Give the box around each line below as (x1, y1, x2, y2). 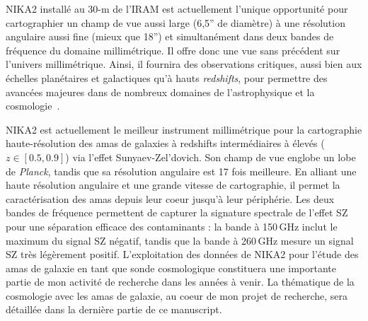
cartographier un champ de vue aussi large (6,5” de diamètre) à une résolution (6, 15, 345, 30)
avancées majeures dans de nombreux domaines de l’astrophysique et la (6, 84, 315, 99)
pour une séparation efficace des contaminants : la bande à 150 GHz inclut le (6, 218, 338, 233)
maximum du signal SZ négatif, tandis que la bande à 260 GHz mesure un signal (6, 233, 354, 247)
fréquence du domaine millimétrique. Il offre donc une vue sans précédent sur (6, 42, 340, 57)
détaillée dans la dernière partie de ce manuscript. (6, 302, 222, 317)
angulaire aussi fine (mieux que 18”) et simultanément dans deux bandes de (6, 29, 334, 44)
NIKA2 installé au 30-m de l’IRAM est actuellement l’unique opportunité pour (6, 1, 348, 16)
